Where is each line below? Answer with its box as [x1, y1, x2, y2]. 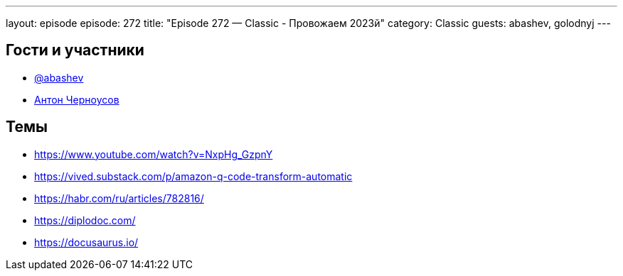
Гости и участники [6, 41, 144, 60]
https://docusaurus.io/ [34, 236, 139, 248]
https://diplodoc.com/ [34, 214, 136, 226]
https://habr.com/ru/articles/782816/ [34, 192, 204, 204]
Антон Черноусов [34, 93, 119, 106]
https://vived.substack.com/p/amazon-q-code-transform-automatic [34, 170, 353, 182]
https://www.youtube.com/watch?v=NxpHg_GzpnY [34, 148, 273, 160]
